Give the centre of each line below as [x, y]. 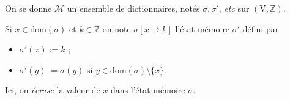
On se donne [28, 8]
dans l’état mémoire [148, 90]
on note [117, 28]
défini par [261, 28]
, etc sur [234, 8]
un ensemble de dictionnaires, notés [133, 8]
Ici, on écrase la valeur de [53, 90]
